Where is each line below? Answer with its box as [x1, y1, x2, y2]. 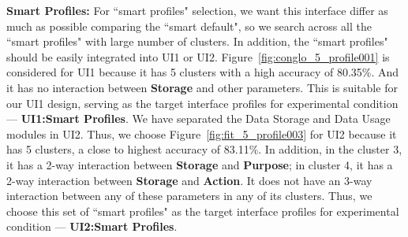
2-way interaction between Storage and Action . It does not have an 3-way [6, 172, 372, 188]
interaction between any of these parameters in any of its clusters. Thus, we [6, 187, 372, 204]
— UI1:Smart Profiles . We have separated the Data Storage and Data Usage [6, 110, 391, 127]
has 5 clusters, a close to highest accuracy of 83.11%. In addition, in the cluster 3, [6, 141, 402, 157]
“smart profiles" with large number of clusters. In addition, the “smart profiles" [6, 33, 388, 50]
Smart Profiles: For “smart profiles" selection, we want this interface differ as [6, 2, 388, 18]
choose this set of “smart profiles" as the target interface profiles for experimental [6, 202, 399, 219]
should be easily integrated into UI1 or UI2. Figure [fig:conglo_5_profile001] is [6, 48, 390, 65]
